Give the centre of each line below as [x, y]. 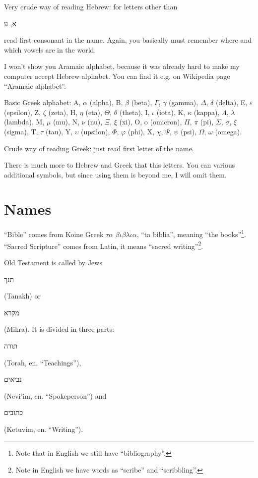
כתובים [14, 412]
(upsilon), [95, 131]
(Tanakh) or [22, 296]
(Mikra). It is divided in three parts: [59, 329]
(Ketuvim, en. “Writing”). [44, 429]
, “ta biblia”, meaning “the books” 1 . [191, 234]
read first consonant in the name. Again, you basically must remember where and [128, 40]
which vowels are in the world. [50, 49]
